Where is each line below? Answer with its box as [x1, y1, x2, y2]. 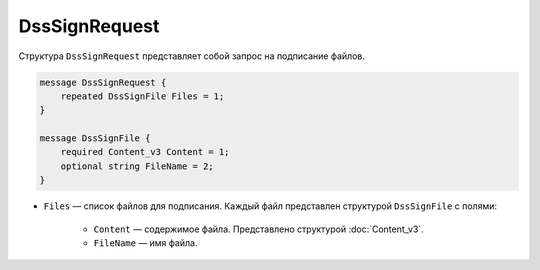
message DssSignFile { [39, 133, 151, 144]
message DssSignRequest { [39, 76, 167, 88]
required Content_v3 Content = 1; [60, 146, 230, 158]
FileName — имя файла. [93, 237, 198, 249]
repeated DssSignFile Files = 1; [60, 90, 225, 102]
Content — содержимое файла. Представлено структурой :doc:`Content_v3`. [93, 223, 424, 235]
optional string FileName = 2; [60, 160, 214, 172]
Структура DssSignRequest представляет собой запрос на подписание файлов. [18, 50, 365, 62]
